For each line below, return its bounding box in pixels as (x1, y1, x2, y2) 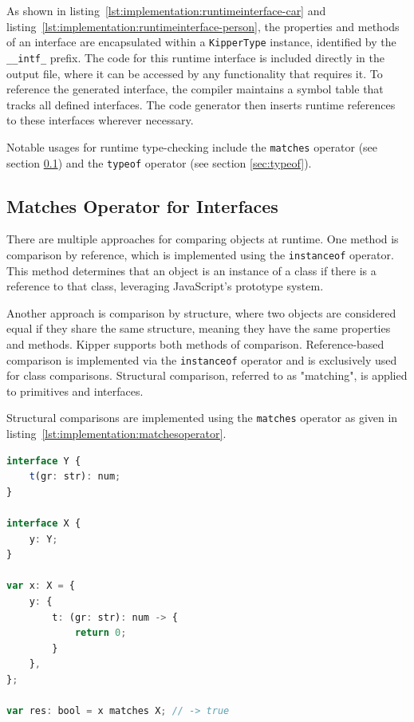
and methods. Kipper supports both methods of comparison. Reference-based (6, 336, 384, 353)
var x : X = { (6, 580, 75, 592)
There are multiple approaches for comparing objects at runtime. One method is (6, 231, 399, 247)
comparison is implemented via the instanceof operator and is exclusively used (6, 351, 397, 368)
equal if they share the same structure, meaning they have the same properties (6, 320, 391, 337)
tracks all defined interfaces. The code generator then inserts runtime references (6, 96, 396, 112)
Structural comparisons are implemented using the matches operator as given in (6, 409, 398, 426)
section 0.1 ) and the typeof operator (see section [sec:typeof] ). (6, 154, 312, 171)
